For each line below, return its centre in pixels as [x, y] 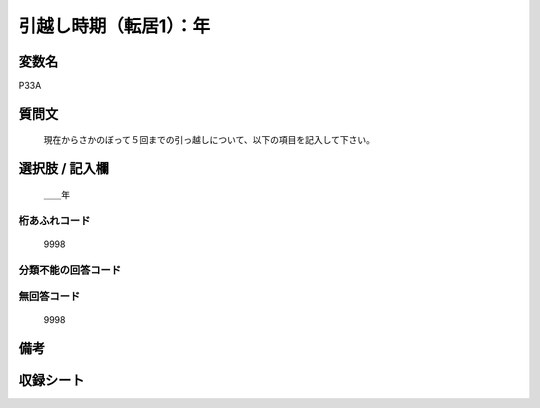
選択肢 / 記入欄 [64, 168]
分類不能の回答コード [70, 270]
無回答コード [49, 297]
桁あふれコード [54, 220]
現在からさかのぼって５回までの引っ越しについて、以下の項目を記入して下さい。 [209, 140]
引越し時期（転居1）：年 [114, 26]
